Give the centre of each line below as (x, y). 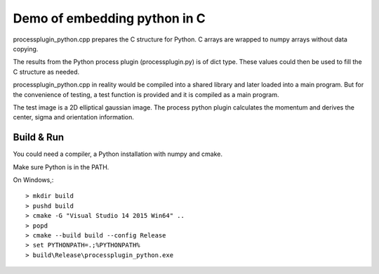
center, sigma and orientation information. (74, 117)
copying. (26, 48)
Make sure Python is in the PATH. (61, 167)
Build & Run (39, 137)
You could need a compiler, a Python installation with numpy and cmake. (118, 154)
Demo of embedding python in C (109, 18)
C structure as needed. (46, 72)
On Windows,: (33, 180)
